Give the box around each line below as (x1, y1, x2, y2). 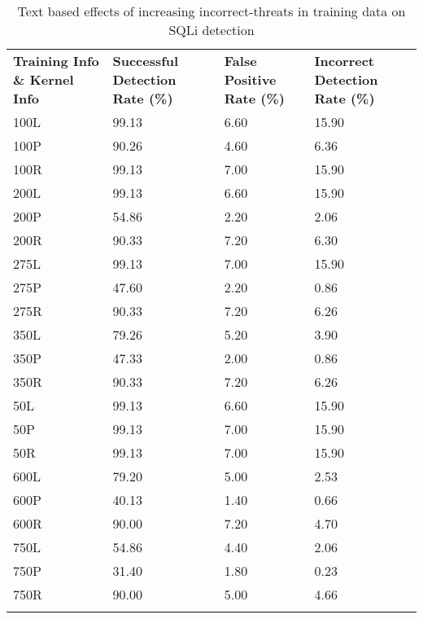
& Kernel (13, 70, 74, 89)
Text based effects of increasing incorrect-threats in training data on (17, 2, 406, 20)
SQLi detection (168, 20, 255, 39)
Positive (224, 70, 277, 89)
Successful (112, 51, 179, 70)
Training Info (13, 51, 99, 70)
